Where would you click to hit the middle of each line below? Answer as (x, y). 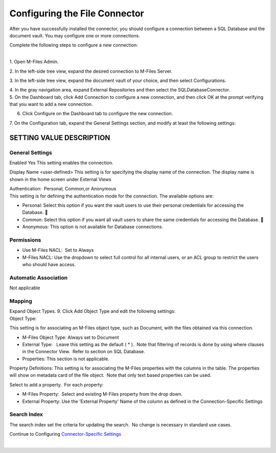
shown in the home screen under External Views (61, 179)
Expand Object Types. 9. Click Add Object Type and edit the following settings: (93, 311)
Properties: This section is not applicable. (66, 359)
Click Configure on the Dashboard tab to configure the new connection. (98, 114)
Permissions (25, 240)
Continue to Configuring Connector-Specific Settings (65, 434)
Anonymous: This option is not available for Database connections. (93, 227)
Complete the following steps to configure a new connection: (74, 45)
